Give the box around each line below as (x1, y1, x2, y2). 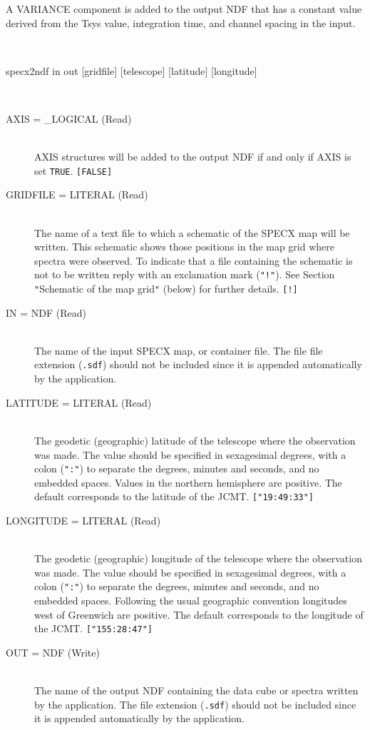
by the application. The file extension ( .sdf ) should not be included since (34, 696, 356, 711)
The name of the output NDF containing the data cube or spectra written (34, 683, 359, 698)
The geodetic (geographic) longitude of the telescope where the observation (34, 551, 362, 566)
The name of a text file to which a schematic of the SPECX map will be (34, 225, 350, 240)
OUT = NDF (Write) (6, 644, 100, 659)
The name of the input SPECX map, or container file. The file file (34, 343, 323, 358)
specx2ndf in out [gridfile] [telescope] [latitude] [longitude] (6, 63, 257, 78)
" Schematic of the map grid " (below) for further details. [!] (34, 281, 298, 296)
